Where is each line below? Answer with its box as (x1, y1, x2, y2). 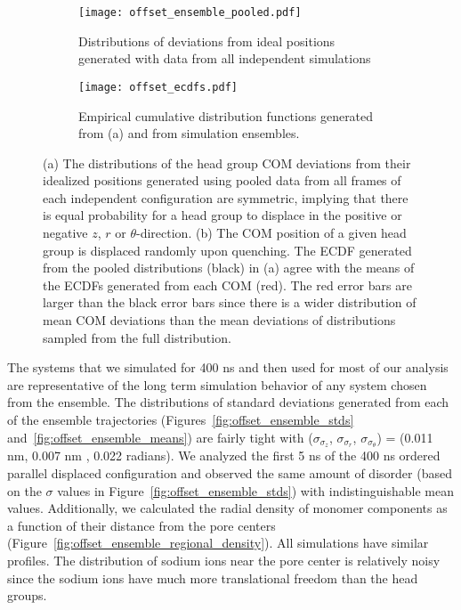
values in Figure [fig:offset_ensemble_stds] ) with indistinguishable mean (57, 481, 454, 500)
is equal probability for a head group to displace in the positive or (43, 206, 402, 224)
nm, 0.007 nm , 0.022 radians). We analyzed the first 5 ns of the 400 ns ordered (7, 446, 441, 465)
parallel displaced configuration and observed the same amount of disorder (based (7, 464, 452, 483)
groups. (7, 586, 47, 605)
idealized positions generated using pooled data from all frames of (43, 171, 401, 190)
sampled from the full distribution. (43, 328, 231, 346)
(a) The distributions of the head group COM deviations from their (43, 153, 411, 172)
